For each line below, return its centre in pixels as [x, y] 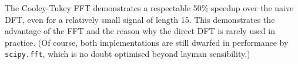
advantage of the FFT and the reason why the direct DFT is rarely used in [140, 31]
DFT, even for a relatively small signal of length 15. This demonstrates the [140, 19]
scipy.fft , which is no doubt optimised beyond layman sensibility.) [128, 54]
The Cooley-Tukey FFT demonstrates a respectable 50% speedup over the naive [149, 8]
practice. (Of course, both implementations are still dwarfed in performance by [147, 42]
